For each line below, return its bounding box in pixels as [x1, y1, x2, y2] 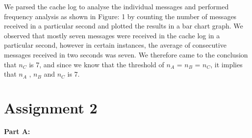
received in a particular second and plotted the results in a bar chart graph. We [4, 21, 243, 31]
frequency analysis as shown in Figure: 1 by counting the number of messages [4, 11, 237, 21]
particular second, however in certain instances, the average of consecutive [4, 40, 227, 50]
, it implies [210, 59, 243, 69]
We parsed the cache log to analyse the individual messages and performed [4, 1, 229, 11]
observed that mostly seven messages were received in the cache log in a [4, 30, 220, 40]
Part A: [4, 126, 30, 136]
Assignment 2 [4, 97, 98, 117]
